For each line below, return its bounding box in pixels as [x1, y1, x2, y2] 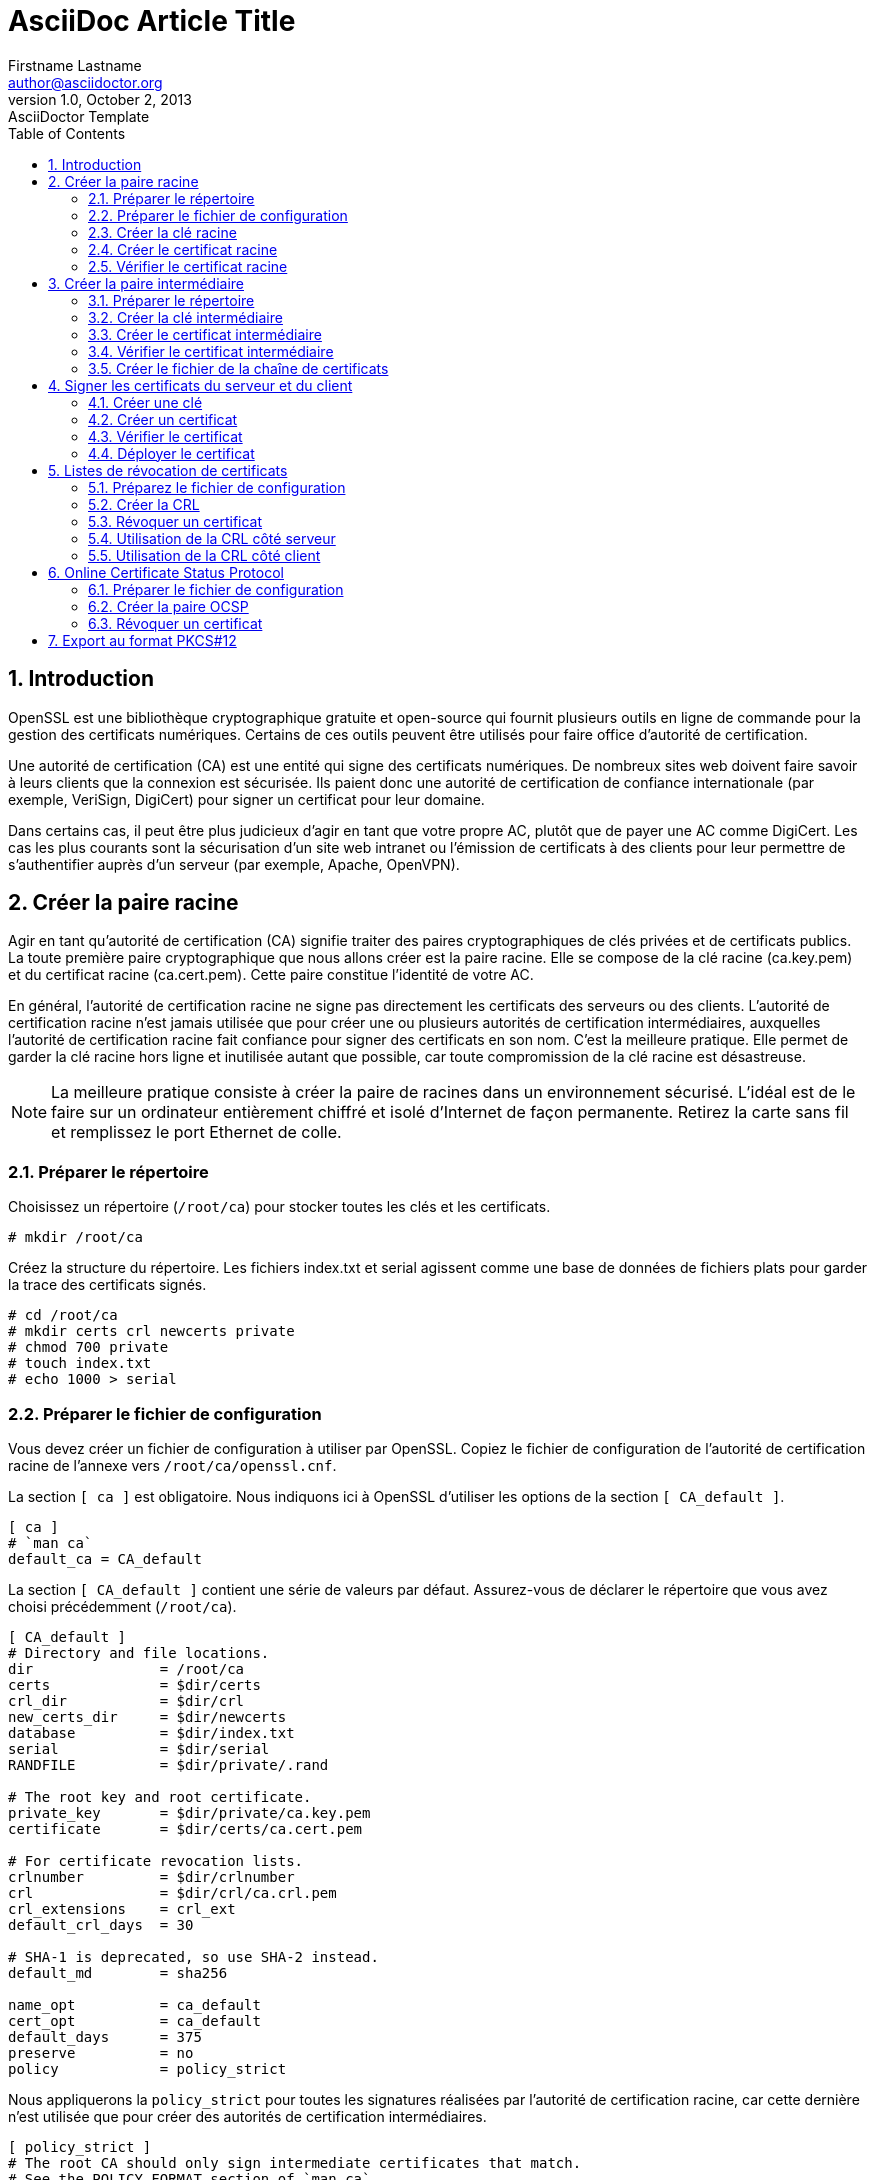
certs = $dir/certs [8, 1676, 261, 1693]
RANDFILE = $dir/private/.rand [8, 1756, 329, 1773]
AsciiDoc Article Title [8, 4, 296, 38]
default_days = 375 [8, 2028, 202, 2045]
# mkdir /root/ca [8, 1229, 143, 1246]
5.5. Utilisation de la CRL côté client [88, 546, 321, 564]
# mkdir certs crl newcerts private [8, 1323, 295, 1340]
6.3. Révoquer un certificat [88, 614, 263, 632]
